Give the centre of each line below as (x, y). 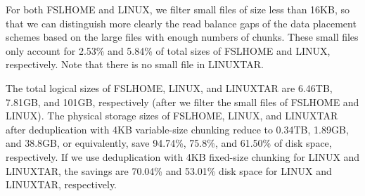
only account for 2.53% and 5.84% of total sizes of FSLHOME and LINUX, (168, 50)
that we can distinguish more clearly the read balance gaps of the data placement (181, 23)
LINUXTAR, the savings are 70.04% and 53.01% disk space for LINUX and (169, 170)
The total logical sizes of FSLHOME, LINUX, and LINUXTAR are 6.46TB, (169, 87)
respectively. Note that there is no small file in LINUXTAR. (135, 64)
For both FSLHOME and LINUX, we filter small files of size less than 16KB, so (178, 9)
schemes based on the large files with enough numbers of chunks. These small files (182, 37)
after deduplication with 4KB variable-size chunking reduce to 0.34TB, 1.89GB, (177, 129)
